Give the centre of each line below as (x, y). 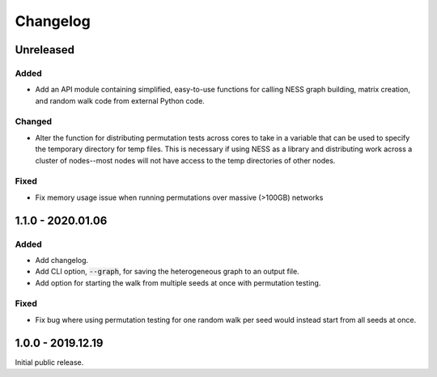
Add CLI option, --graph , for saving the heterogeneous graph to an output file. (167, 272)
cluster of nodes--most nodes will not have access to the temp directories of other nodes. (185, 160)
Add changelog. (62, 260)
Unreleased (45, 50)
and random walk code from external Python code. (120, 100)
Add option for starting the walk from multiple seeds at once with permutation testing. (178, 282)
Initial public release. (49, 362)
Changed (34, 121)
